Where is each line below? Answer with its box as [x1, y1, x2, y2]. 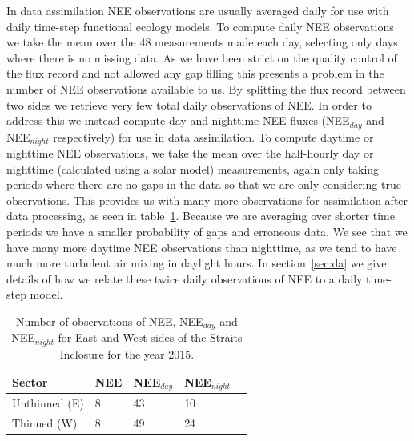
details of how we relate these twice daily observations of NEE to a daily [6, 270, 363, 287]
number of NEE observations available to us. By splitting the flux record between [6, 80, 406, 97]
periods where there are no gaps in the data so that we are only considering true [6, 176, 401, 193]
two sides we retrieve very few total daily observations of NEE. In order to [6, 96, 372, 113]
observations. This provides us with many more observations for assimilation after [6, 191, 408, 208]
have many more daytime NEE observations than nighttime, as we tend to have [6, 239, 397, 255]
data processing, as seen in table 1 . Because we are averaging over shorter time [6, 207, 395, 224]
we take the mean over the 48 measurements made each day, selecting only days [6, 34, 398, 50]
